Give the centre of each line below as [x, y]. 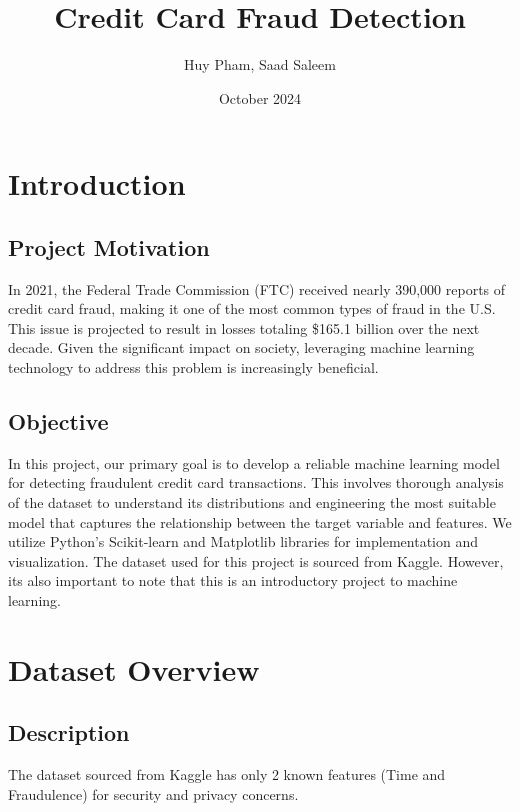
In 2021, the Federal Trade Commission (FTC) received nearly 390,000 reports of [257, 288]
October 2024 [260, 97]
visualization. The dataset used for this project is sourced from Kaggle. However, [256, 560]
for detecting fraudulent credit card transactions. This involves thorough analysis [256, 482]
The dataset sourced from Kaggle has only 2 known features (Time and [227, 774]
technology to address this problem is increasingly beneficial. [193, 367]
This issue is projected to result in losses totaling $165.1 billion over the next [244, 327]
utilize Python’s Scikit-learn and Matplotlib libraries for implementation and [243, 541]
